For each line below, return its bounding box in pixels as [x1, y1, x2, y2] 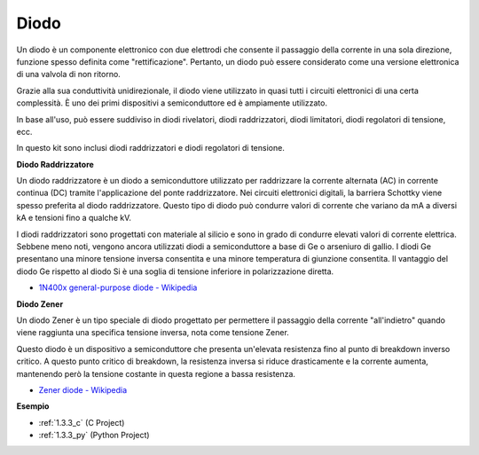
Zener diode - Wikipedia [38, 384, 128, 395]
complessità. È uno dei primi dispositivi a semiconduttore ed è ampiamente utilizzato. [16, 98, 328, 108]
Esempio [16, 401, 50, 412]
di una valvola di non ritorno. [16, 69, 122, 80]
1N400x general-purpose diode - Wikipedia [38, 282, 198, 293]
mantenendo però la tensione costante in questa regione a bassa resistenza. [16, 368, 296, 379]
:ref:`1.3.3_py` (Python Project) [38, 430, 150, 441]
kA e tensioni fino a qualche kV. [16, 213, 132, 224]
